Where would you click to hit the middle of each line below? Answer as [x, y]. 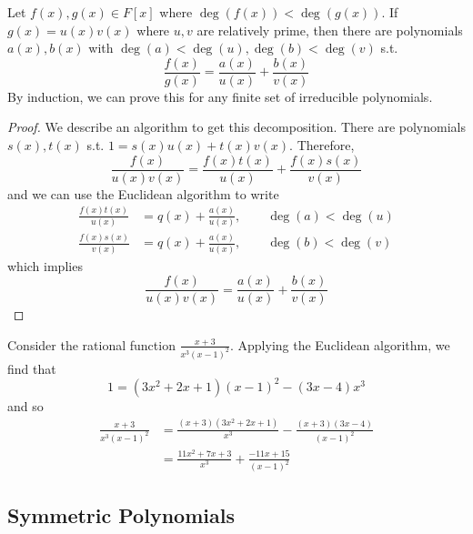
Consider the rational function [91, 344]
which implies [45, 265]
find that [32, 368]
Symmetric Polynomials [121, 514]
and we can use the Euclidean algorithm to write [143, 193]
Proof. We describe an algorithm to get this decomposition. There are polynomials [237, 127]
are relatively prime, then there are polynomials [330, 30]
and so [25, 405]
